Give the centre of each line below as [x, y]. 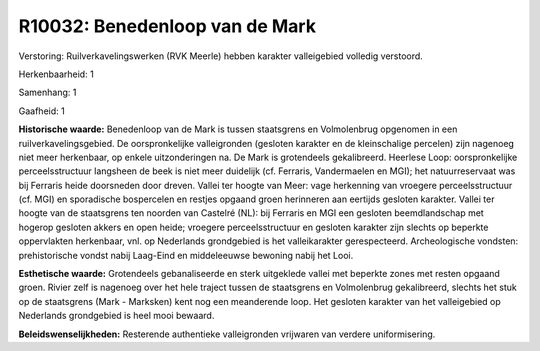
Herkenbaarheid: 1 [56, 74]
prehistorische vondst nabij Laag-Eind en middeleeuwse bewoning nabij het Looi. [186, 255]
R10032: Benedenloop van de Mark [167, 26]
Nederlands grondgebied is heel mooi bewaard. [116, 316]
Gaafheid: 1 [41, 111]
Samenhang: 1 [47, 92]
